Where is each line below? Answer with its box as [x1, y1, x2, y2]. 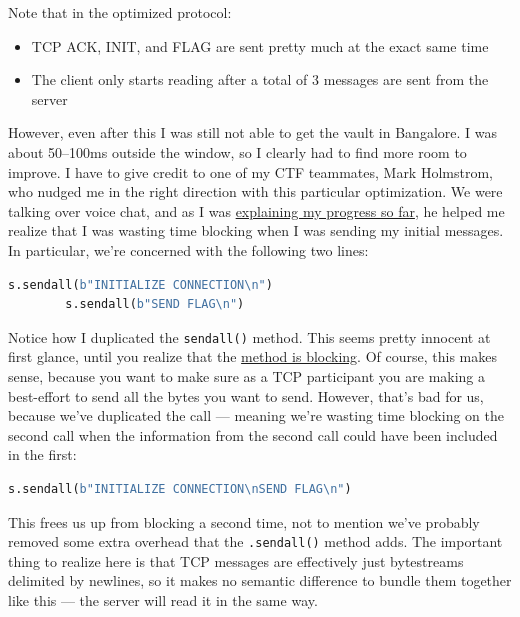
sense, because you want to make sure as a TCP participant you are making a [8, 365, 486, 386]
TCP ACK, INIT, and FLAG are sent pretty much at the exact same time [31, 35, 489, 56]
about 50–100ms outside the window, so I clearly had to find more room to [8, 141, 467, 162]
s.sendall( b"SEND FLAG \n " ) [65, 297, 245, 312]
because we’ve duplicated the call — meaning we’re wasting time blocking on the [8, 405, 504, 426]
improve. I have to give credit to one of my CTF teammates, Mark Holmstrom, [8, 161, 493, 182]
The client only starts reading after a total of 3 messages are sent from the [31, 69, 489, 90]
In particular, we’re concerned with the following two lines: [8, 239, 369, 260]
